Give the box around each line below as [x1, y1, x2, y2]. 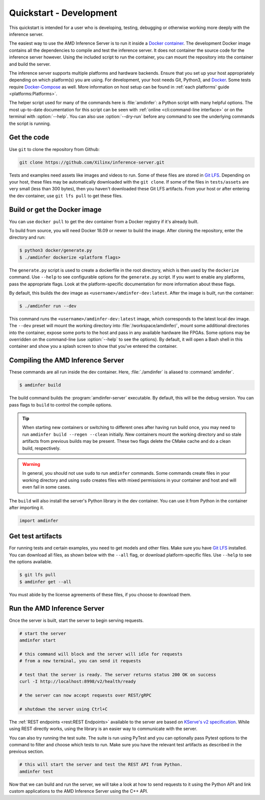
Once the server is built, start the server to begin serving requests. [9, 617, 144, 623]
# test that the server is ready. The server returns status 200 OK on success [19, 672, 216, 677]
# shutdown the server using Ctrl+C [19, 706, 108, 712]
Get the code [9, 133, 50, 142]
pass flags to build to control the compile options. [9, 401, 112, 408]
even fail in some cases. [22, 484, 71, 490]
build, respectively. [22, 445, 61, 451]
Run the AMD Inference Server [9, 604, 105, 613]
